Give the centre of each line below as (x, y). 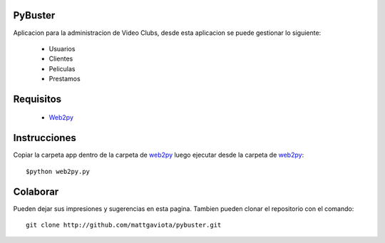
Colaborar (36, 191)
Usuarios (62, 48)
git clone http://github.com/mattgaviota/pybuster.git (124, 225)
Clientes (61, 59)
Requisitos (37, 99)
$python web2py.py (58, 171)
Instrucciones (45, 138)
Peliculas (62, 68)
